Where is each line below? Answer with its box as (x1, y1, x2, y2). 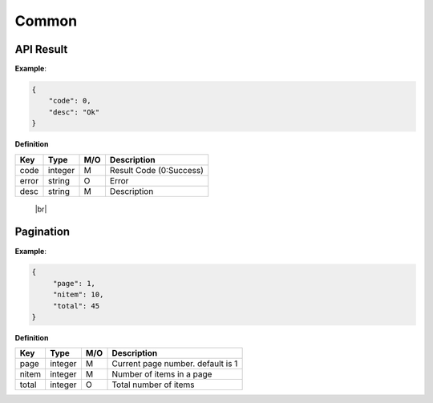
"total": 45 (52, 301, 100, 310)
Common (14, 12, 78, 30)
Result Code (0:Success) (109, 164, 204, 175)
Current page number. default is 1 (111, 358, 238, 369)
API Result (14, 42, 68, 56)
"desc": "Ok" (48, 107, 100, 116)
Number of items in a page (111, 369, 212, 380)
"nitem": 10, (52, 290, 104, 300)
